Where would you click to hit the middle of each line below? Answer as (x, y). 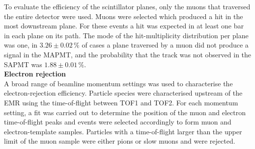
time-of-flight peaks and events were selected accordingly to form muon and (118, 122)
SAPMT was (23, 64)
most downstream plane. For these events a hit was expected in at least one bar (124, 26)
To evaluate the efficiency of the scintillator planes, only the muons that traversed (127, 6)
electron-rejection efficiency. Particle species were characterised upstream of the (123, 93)
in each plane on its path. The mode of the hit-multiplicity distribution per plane (126, 35)
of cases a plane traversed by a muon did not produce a (165, 45)
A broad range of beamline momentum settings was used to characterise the (118, 83)
